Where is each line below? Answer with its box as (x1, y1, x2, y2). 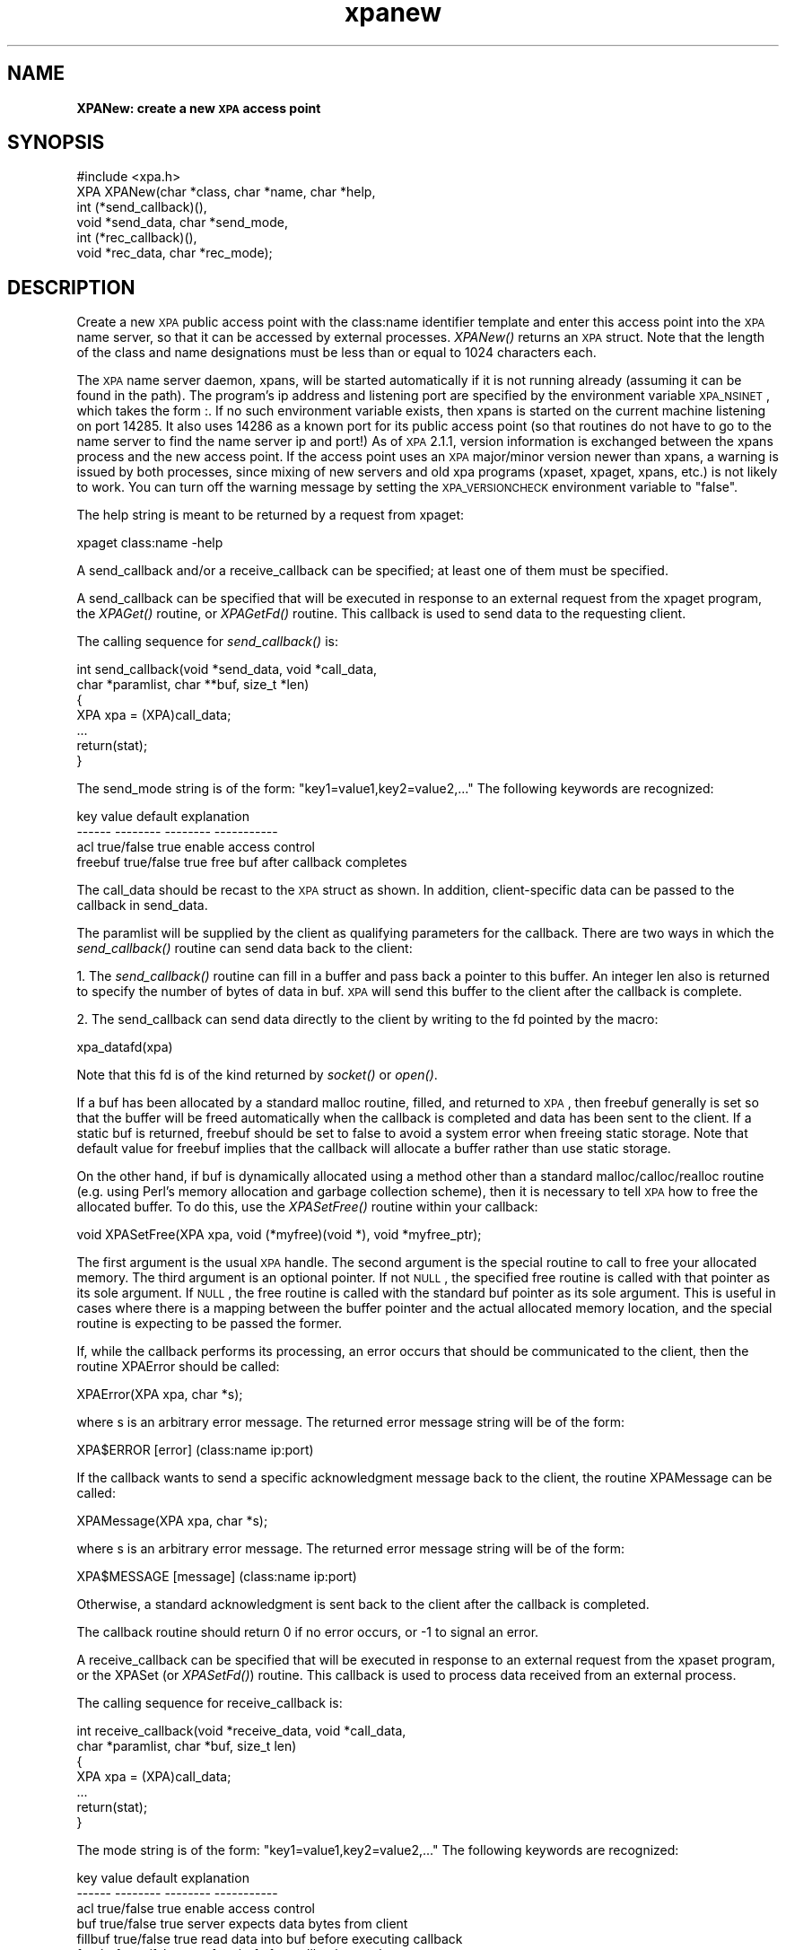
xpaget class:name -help (76, 535, 223, 551)
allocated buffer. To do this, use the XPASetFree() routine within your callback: (76, 1199, 538, 1215)
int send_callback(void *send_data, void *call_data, (76, 661, 378, 678)
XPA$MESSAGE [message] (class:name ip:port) (76, 1569, 357, 1585)
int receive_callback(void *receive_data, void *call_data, (76, 1723, 406, 1739)
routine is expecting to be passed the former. (76, 1316, 343, 1332)
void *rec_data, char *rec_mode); (76, 245, 273, 261)
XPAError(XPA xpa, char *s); (76, 1386, 243, 1403)
